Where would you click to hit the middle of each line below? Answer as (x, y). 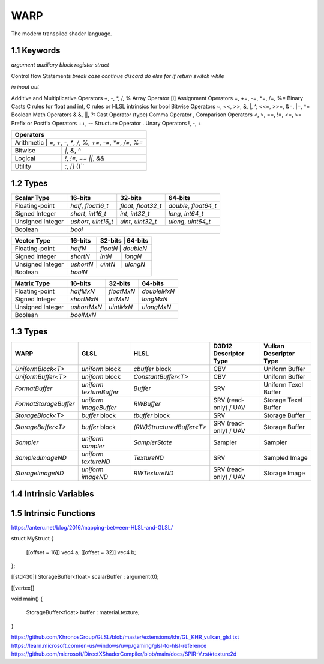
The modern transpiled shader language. (61, 34)
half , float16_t (90, 205)
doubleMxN (158, 291)
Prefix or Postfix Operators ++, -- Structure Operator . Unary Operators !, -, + (106, 123)
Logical (25, 158)
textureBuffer (100, 392)
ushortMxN (86, 307)
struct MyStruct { (32, 539)
